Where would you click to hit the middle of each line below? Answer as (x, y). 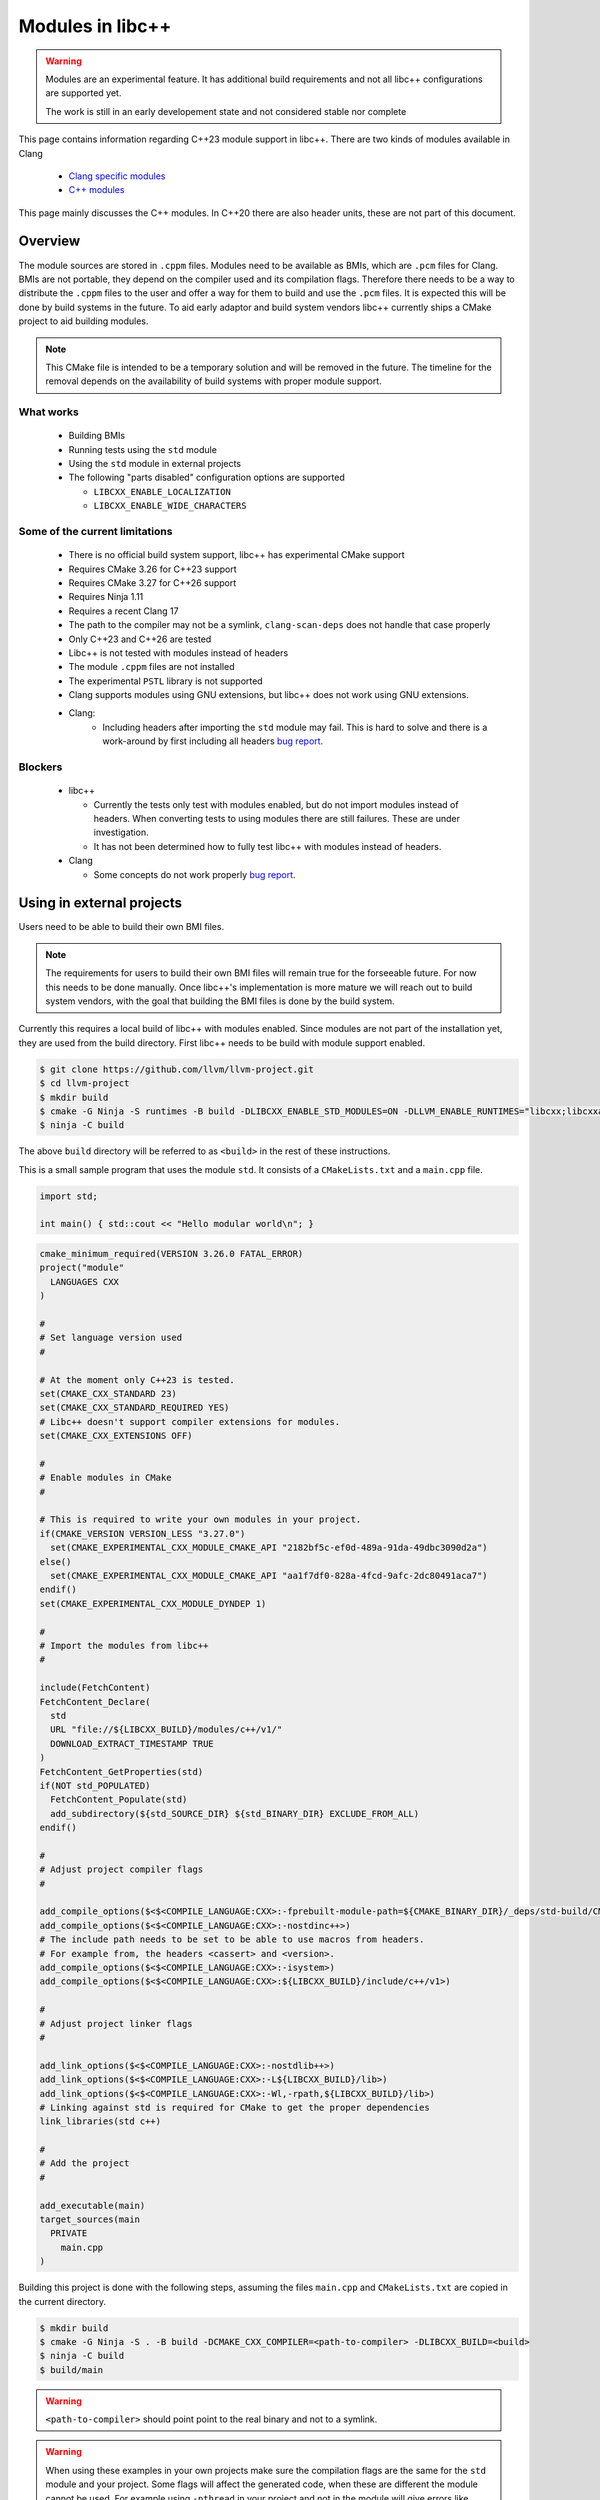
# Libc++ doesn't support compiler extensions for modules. (190, 1421)
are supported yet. (83, 93)
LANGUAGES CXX (85, 1281)
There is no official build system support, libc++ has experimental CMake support (236, 555)
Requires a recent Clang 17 (123, 611)
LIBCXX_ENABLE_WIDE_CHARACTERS (170, 506)
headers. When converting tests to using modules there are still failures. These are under (276, 818)
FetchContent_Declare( (95, 1701)
